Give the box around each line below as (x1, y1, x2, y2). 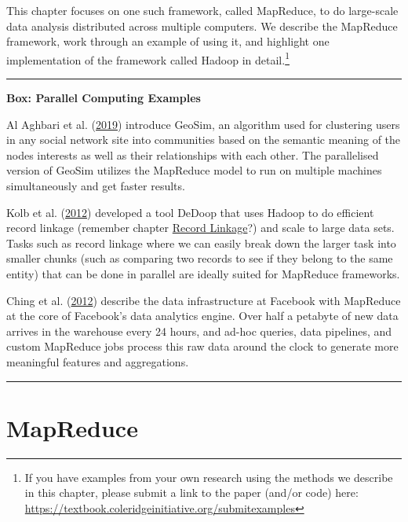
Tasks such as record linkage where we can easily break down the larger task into (6, 234, 396, 251)
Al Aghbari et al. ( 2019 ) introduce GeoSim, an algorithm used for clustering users (6, 116, 400, 132)
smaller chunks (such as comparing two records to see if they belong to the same (6, 250, 393, 267)
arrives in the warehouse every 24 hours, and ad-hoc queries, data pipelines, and (6, 322, 392, 339)
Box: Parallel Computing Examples (6, 90, 201, 106)
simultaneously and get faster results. (6, 178, 185, 193)
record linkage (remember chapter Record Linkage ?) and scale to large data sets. (6, 219, 395, 236)
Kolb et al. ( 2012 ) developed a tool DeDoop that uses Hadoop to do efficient (6, 204, 374, 220)
